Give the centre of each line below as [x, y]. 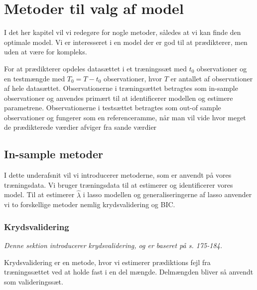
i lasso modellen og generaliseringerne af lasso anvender [167, 194]
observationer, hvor [133, 78]
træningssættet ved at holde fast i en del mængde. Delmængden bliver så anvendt [129, 272]
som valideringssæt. [34, 281]
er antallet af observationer [212, 78]
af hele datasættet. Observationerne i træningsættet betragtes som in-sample [121, 88]
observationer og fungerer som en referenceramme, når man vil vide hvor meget [125, 117]
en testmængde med [35, 78]
